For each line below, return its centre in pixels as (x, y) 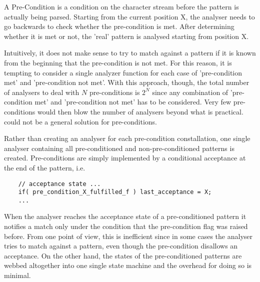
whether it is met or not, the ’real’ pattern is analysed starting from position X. (126, 36)
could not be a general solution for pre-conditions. (80, 121)
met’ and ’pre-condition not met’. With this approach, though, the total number (127, 82)
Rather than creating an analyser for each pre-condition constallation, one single (127, 138)
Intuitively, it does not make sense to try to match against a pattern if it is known (130, 53)
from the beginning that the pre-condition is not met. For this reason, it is (118, 62)
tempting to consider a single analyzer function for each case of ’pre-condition (123, 72)
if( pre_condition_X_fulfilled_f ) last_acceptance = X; (115, 192)
